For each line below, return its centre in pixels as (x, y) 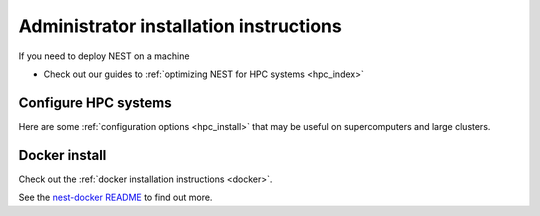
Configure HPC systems (95, 102)
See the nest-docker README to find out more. (115, 197)
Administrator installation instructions (180, 26)
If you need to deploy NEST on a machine (104, 56)
